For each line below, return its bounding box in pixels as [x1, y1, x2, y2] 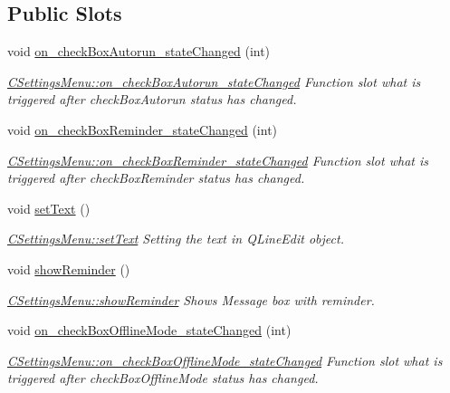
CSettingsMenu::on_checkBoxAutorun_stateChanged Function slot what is [7, 72, 421, 91]
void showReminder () [7, 259, 130, 278]
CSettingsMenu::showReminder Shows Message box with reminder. [7, 290, 375, 309]
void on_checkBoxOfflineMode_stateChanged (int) [7, 321, 292, 340]
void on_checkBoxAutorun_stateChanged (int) [7, 42, 271, 61]
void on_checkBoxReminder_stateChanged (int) [7, 120, 278, 139]
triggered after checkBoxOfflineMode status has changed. [7, 369, 319, 388]
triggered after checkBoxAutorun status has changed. [7, 90, 297, 109]
